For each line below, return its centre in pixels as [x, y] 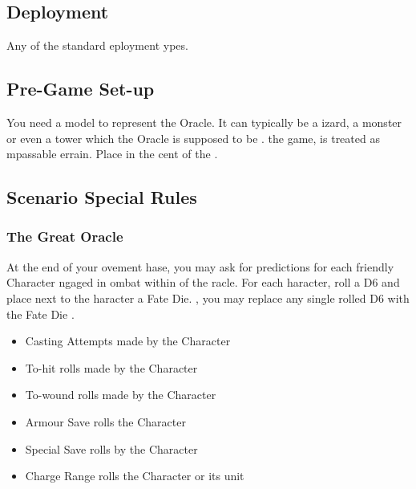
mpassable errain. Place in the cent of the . [112, 154]
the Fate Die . [40, 314]
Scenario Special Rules [102, 197]
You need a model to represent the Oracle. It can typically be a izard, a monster [204, 122]
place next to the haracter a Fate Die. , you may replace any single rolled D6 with [208, 297]
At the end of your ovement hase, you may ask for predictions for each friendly [200, 266]
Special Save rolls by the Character [111, 448]
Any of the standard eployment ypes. [97, 45]
